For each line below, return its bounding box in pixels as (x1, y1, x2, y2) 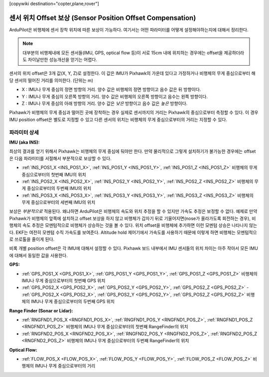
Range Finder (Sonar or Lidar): (9, 307, 73, 313)
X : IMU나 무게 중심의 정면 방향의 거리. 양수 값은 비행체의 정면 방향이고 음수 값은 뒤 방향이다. (21, 87, 201, 93)
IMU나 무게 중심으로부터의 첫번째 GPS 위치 (21, 278, 106, 283)
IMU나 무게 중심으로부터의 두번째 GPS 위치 (30, 298, 115, 304)
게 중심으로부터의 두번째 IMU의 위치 (21, 186, 92, 191)
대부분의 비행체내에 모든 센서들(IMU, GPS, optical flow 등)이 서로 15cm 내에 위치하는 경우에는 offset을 (22, 50, 223, 56)
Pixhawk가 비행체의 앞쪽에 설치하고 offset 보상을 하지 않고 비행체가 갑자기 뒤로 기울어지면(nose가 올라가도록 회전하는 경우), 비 (9, 215, 256, 221)
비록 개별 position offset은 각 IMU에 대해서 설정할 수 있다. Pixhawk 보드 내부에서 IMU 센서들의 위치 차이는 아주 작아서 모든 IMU (9, 245, 259, 251)
